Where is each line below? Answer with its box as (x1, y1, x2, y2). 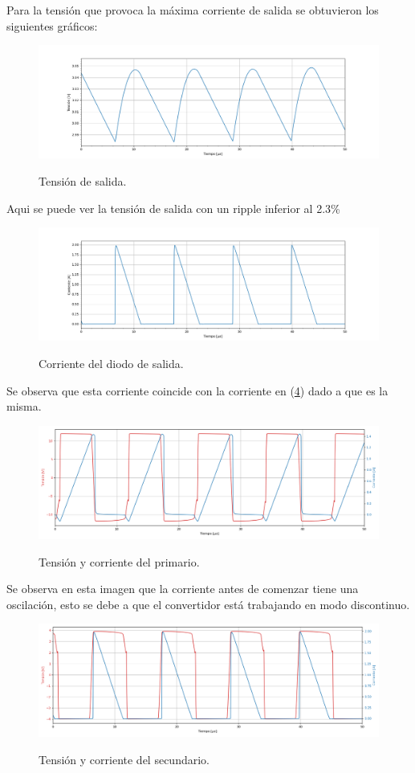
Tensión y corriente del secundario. (39, 751, 210, 768)
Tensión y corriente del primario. (39, 553, 200, 570)
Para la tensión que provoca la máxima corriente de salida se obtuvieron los (6, 2, 379, 18)
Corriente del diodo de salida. (39, 354, 184, 371)
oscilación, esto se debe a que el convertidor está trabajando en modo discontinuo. (6, 595, 410, 612)
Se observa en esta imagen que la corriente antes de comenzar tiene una (6, 580, 359, 597)
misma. (6, 398, 42, 415)
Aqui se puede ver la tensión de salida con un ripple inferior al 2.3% (6, 199, 340, 216)
